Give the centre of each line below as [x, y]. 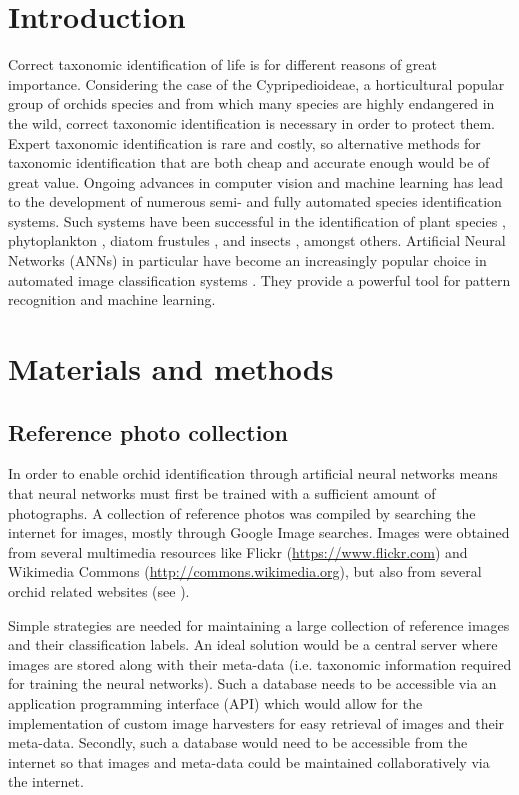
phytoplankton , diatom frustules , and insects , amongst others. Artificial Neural [257, 240]
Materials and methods [171, 368]
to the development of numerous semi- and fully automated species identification [255, 201]
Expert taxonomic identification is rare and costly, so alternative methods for [244, 142]
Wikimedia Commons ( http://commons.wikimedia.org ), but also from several [245, 571]
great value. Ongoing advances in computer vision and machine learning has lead [256, 181]
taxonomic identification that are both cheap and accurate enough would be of [249, 162]
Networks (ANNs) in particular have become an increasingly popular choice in [247, 260]
